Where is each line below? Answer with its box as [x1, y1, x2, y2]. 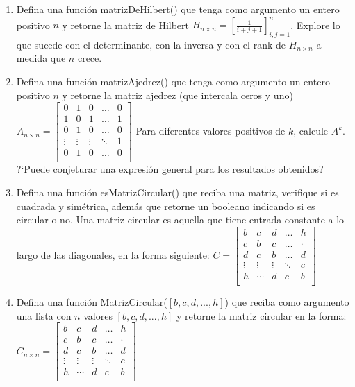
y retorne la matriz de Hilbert [62, 17, 190, 32]
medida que [16, 51, 66, 65]
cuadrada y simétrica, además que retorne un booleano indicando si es [16, 198, 315, 213]
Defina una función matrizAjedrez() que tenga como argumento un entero [16, 74, 330, 89]
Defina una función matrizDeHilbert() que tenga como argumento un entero [16, 2, 340, 16]
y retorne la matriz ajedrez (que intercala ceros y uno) [62, 87, 293, 102]
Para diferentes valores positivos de [135, 123, 286, 138]
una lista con [16, 308, 72, 322]
